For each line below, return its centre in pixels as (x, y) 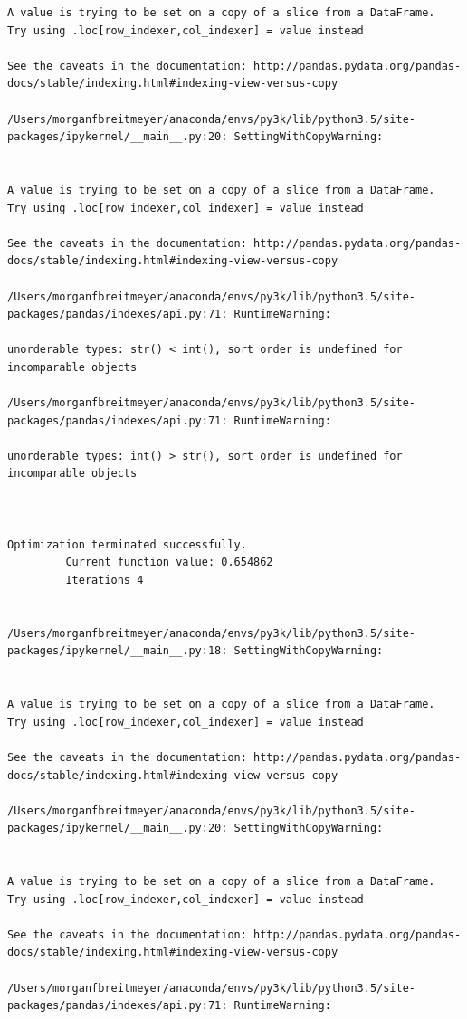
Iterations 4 (105, 580)
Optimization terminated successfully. (127, 544)
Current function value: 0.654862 (169, 562)
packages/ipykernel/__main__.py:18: (118, 651)
